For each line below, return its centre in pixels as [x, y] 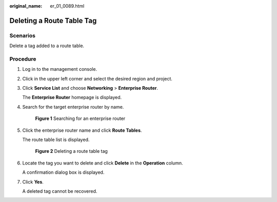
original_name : [26, 6]
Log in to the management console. [60, 69]
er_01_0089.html [67, 6]
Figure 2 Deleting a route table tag [71, 151]
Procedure [23, 59]
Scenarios [23, 35]
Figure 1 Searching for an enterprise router [80, 118]
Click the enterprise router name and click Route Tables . [82, 130]
